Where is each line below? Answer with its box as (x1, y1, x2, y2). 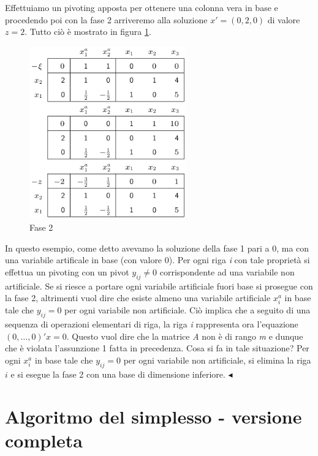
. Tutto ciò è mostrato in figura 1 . (25, 25, 151, 38)
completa (5, 427, 83, 452)
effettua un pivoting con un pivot (5, 265, 129, 278)
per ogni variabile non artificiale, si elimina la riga (123, 353, 311, 366)
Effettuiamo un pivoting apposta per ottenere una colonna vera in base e (5, 1, 278, 13)
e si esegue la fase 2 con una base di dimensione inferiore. (10, 367, 225, 380)
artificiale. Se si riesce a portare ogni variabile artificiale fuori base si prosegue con (5, 279, 313, 292)
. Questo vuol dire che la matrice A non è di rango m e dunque (66, 329, 303, 342)
